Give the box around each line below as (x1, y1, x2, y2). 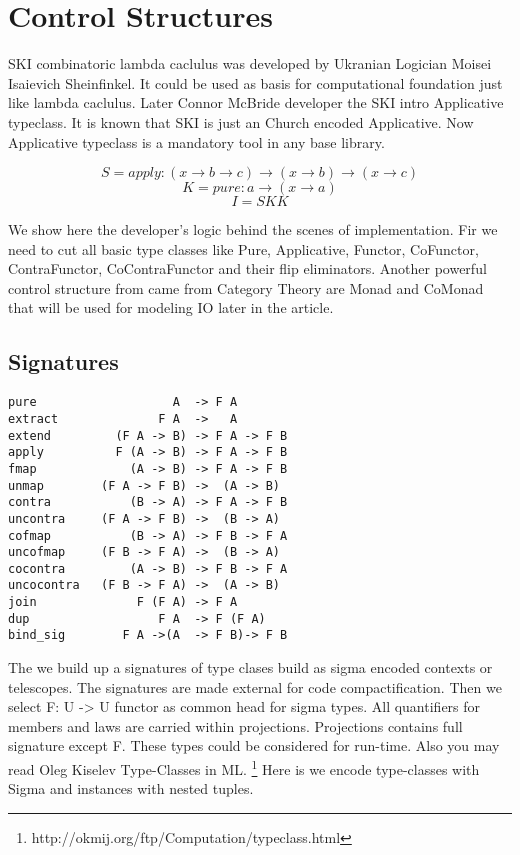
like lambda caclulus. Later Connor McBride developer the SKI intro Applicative (8, 92, 504, 113)
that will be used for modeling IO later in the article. (8, 297, 334, 318)
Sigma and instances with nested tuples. (8, 778, 254, 799)
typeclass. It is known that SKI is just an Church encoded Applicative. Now (8, 111, 474, 132)
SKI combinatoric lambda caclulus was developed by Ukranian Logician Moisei (8, 53, 492, 74)
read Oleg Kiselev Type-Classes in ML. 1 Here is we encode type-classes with (8, 756, 480, 779)
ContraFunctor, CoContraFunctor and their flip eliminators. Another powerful (8, 258, 487, 279)
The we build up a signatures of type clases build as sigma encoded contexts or (8, 657, 493, 678)
